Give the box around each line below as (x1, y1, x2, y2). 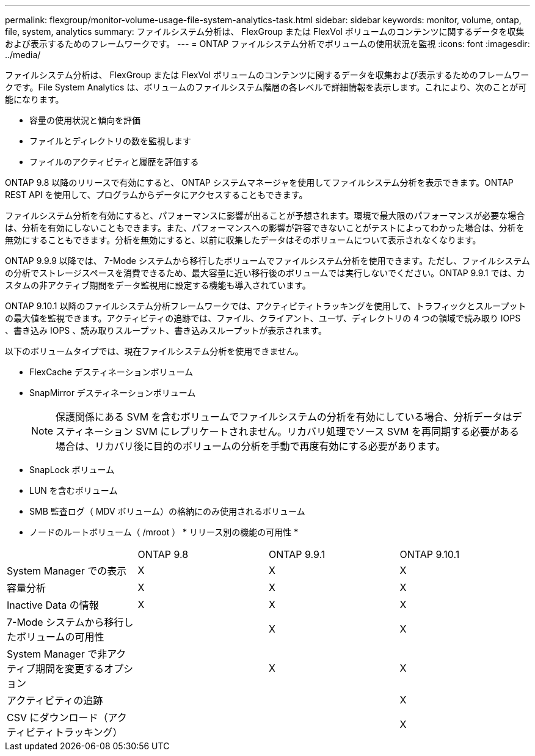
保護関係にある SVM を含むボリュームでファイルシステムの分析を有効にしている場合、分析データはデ (56, 411, 522, 423)
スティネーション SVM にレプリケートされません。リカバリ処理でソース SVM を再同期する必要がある (56, 425, 520, 438)
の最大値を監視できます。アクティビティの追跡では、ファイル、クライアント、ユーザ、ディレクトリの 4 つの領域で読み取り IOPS (5, 313, 521, 323)
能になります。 (5, 94, 64, 105)
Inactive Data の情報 (7, 599, 99, 611)
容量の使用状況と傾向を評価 (29, 115, 140, 125)
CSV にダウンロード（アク (7, 711, 127, 724)
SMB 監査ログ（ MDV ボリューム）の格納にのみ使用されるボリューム (29, 506, 305, 516)
